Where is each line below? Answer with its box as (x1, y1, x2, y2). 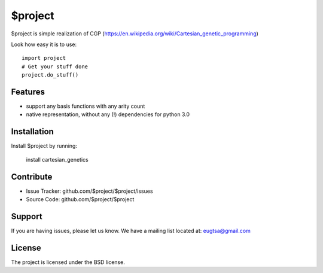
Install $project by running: (11, 142, 78, 150)
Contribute (11, 171, 53, 182)
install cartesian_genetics (26, 156, 89, 163)
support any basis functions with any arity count (26, 102, 145, 110)
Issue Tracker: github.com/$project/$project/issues (26, 187, 153, 195)
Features (11, 87, 45, 97)
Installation (11, 126, 54, 137)
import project (22, 54, 66, 62)
